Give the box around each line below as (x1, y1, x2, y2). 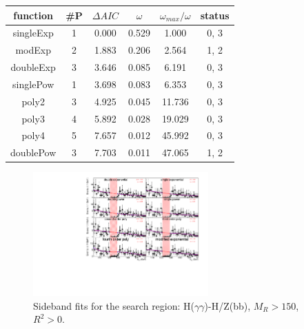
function (13, 8, 53, 22)
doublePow (10, 145, 57, 160)
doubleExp (10, 60, 56, 74)
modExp (15, 43, 51, 57)
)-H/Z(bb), (204, 298, 251, 312)
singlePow (12, 76, 54, 91)
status (200, 8, 230, 22)
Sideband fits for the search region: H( (33, 298, 195, 312)
